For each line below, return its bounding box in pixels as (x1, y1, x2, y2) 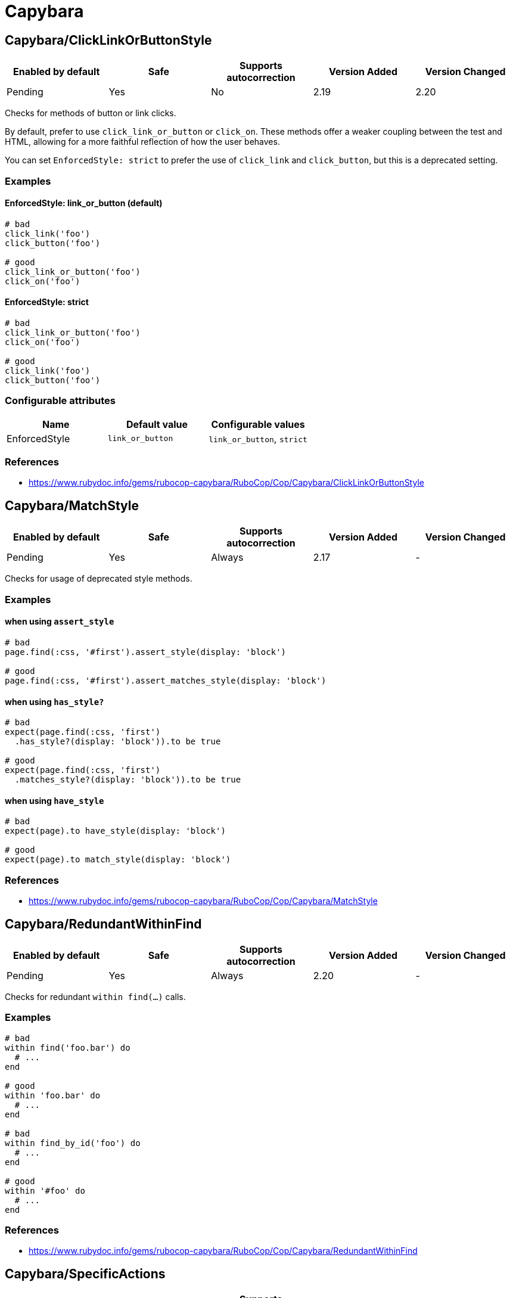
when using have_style (5, 795, 104, 806)
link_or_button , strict (209, 432, 307, 445)
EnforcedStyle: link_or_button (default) (5, 198, 163, 209)
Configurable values (211, 418, 305, 430)
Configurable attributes (5, 395, 116, 407)
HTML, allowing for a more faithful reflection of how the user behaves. (5, 136, 280, 147)
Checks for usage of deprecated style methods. (5, 573, 192, 584)
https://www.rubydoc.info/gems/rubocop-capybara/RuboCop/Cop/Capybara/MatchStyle (29, 896, 378, 906)
